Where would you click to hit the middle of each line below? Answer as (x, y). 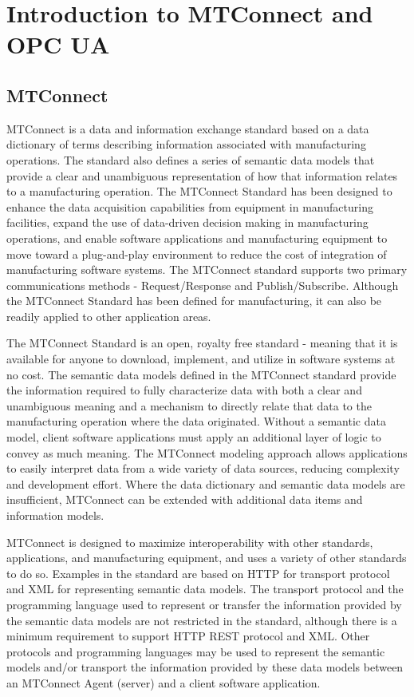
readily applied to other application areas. (109, 316)
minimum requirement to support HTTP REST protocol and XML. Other (188, 636)
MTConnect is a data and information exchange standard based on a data (188, 128)
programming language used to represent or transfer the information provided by (204, 604)
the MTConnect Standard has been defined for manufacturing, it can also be (194, 301)
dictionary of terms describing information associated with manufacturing (186, 144)
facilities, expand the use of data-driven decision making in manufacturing (187, 222)
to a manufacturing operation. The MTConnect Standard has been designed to (199, 191)
